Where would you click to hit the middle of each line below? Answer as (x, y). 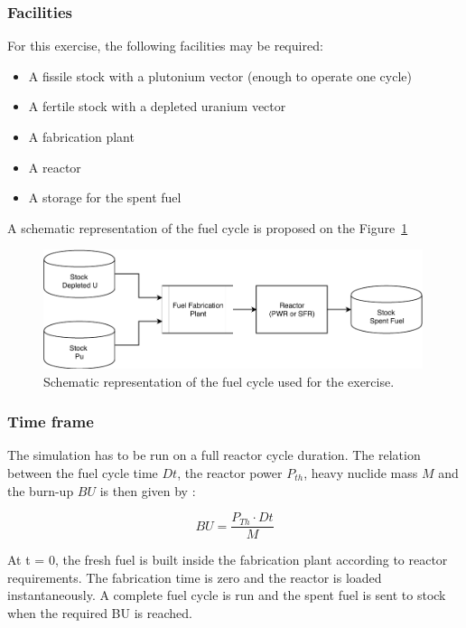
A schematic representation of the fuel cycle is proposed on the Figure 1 (208, 227)
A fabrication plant (81, 136)
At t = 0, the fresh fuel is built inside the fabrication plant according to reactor (228, 560)
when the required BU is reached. (100, 613)
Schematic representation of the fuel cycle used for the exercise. (219, 381)
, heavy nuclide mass (361, 473)
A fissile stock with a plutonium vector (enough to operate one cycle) (220, 75)
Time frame (51, 422)
